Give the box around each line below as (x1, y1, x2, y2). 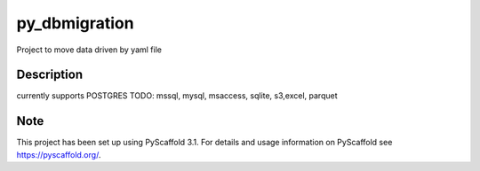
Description (16, 67, 84, 82)
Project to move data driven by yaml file (16, 44, 162, 55)
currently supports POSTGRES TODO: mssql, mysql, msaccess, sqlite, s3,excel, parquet (16, 90, 338, 101)
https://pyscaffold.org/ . (16, 149, 101, 159)
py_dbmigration (16, 13, 134, 33)
